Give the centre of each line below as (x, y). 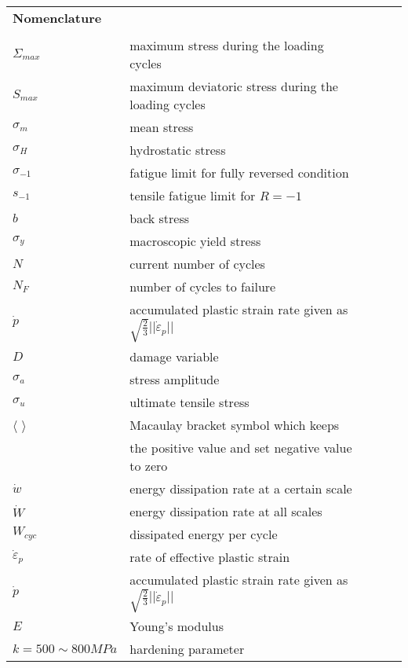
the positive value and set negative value (241, 447)
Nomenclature (57, 18)
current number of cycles (197, 264)
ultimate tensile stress (189, 402)
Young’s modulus (177, 626)
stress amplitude (175, 379)
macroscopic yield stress (195, 241)
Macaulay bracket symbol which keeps (235, 424)
